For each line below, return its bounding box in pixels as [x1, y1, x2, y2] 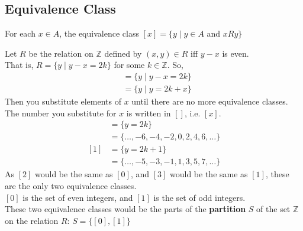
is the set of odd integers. [153, 191, 246, 203]
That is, [5, 58, 34, 71]
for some [114, 58, 145, 71]
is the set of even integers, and [22, 191, 133, 203]
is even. [222, 47, 249, 59]
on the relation [5, 214, 59, 226]
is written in [126, 106, 171, 119]
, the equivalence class [59, 27, 139, 40]
